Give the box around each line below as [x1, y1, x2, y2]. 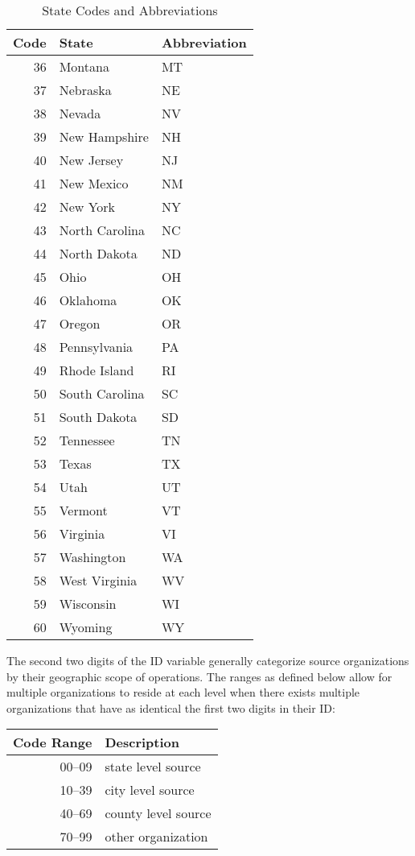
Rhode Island [59, 361, 134, 379]
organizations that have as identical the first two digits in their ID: [6, 699, 335, 716]
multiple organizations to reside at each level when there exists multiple [6, 684, 360, 701]
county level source [105, 804, 212, 823]
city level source [105, 780, 195, 800]
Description [105, 733, 179, 752]
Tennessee [59, 431, 115, 449]
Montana [59, 57, 109, 76]
